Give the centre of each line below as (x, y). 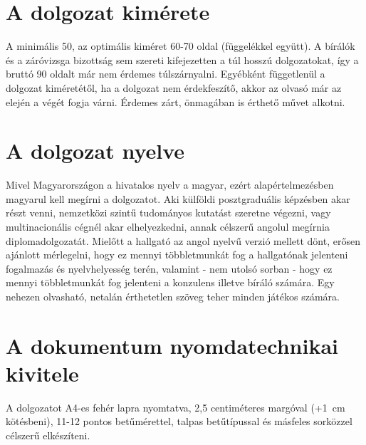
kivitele (42, 373)
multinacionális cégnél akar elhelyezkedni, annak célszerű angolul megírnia (168, 226)
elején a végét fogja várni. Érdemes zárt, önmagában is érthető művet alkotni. (176, 101)
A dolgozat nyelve (95, 151)
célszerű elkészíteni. (48, 435)
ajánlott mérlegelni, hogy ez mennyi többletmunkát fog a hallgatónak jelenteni (177, 255)
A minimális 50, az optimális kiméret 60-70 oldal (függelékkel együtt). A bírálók (181, 46)
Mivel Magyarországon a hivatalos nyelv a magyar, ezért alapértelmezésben (170, 185)
